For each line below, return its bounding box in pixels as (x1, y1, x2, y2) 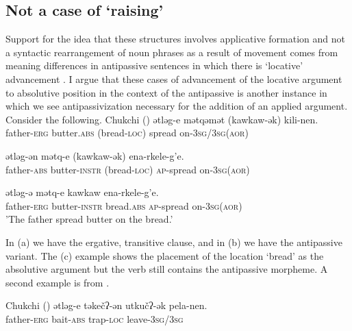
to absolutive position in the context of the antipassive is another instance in (5, 85, 327, 99)
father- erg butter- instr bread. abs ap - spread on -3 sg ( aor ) (5, 198, 242, 212)
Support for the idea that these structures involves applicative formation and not (5, 32, 345, 46)
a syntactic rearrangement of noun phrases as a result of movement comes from (5, 45, 338, 59)
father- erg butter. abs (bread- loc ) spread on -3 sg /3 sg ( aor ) (5, 125, 249, 140)
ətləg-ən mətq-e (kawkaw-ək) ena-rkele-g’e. (5, 148, 184, 162)
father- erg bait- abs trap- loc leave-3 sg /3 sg (5, 311, 184, 326)
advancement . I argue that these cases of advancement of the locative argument (5, 71, 342, 86)
